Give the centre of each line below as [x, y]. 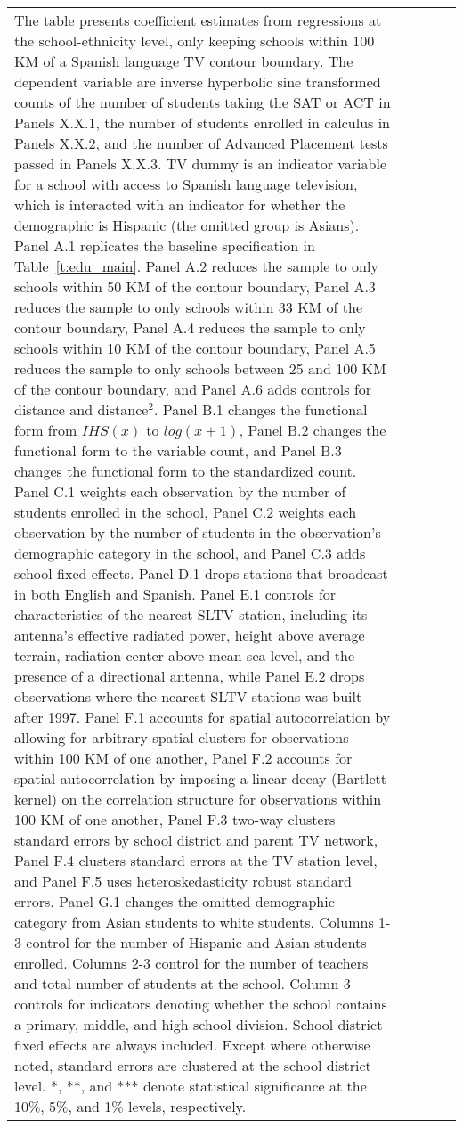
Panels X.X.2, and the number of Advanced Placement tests [201, 143]
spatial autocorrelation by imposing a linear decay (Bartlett [200, 778]
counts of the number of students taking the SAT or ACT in [203, 102]
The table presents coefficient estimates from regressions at [198, 20]
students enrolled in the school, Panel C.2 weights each [186, 512]
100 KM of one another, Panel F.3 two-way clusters [175, 819]
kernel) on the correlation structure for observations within [198, 799]
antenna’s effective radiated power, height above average [190, 635]
